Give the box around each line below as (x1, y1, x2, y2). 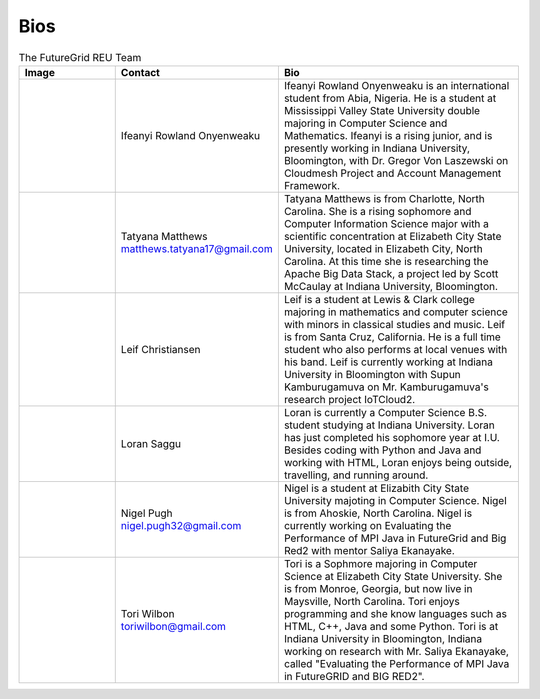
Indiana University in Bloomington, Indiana (283, 631, 483, 645)
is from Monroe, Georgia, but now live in (283, 581, 473, 595)
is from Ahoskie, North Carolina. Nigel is (283, 506, 473, 520)
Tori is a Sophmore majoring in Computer (283, 556, 478, 570)
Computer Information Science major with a (283, 216, 490, 230)
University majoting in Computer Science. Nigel (283, 493, 507, 507)
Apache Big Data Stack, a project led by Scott (283, 266, 499, 280)
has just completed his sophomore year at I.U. (283, 430, 500, 444)
